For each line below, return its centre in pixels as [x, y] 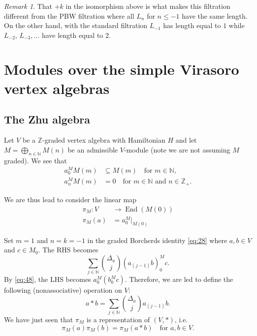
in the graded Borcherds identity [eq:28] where [157, 240]
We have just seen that [39, 319]
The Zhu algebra [47, 119]
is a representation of [118, 319]
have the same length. [215, 15]
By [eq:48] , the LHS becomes [48, 279]
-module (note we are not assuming [177, 149]
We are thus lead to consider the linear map [70, 199]
